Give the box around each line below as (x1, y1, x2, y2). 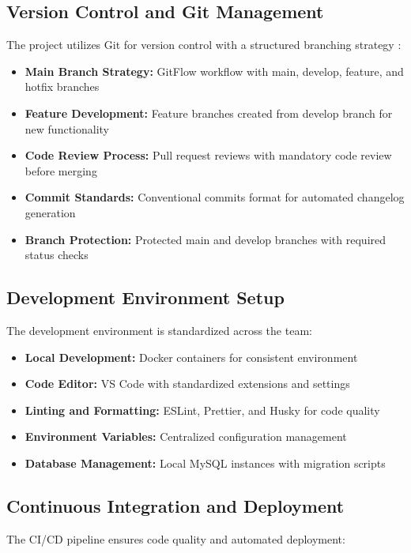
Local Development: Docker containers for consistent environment (25, 348, 358, 365)
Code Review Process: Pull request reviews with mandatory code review (25, 147, 392, 164)
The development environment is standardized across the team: (6, 322, 312, 338)
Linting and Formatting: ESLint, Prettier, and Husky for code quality (25, 401, 380, 418)
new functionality (25, 120, 109, 137)
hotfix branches (25, 78, 100, 95)
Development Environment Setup (6, 285, 285, 310)
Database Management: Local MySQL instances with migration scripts (25, 454, 386, 471)
